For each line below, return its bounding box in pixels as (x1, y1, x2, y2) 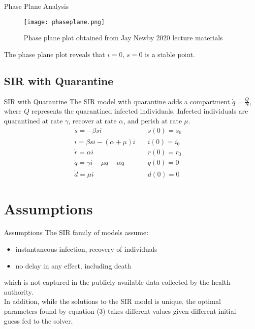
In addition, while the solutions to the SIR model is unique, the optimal (4, 296, 221, 306)
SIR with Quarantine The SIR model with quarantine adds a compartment (4, 96, 230, 106)
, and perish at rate (123, 116, 182, 126)
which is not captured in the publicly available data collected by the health (4, 277, 230, 287)
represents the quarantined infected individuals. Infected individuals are (32, 106, 248, 116)
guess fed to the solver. (4, 315, 73, 326)
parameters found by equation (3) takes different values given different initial (4, 305, 236, 316)
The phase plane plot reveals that (4, 49, 105, 59)
